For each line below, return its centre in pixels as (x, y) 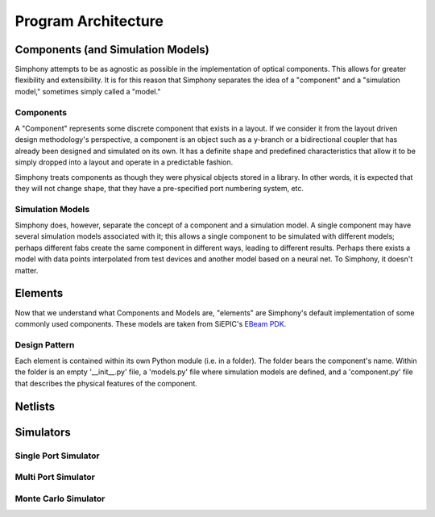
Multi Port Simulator (55, 477)
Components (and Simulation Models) (112, 50)
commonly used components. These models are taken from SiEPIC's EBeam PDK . (151, 323)
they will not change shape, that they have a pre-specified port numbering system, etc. (159, 188)
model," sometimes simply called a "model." (88, 91)
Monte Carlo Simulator (60, 498)
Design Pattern (45, 344)
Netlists (35, 406)
